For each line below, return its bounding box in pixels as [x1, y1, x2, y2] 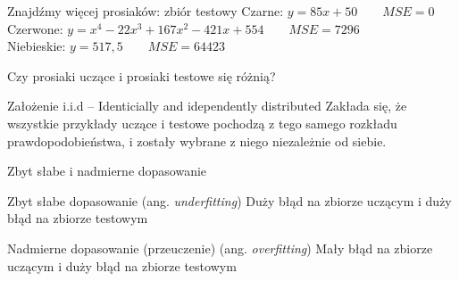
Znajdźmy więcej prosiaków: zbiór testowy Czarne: [7, 2, 284, 20]
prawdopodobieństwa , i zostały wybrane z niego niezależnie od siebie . [7, 131, 387, 150]
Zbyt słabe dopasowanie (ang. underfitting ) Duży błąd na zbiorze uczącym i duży [7, 191, 452, 210]
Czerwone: [7, 19, 63, 37]
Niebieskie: [7, 37, 66, 55]
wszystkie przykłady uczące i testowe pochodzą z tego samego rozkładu [7, 113, 397, 132]
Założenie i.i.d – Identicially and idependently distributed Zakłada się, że [7, 96, 407, 115]
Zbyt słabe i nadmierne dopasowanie [7, 161, 207, 180]
